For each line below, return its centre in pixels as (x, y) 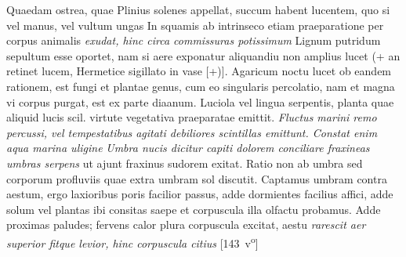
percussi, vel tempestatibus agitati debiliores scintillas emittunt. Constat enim (192, 132)
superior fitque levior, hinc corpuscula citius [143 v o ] (132, 241)
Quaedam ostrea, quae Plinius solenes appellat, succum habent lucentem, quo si (198, 9)
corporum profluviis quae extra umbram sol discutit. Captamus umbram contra (197, 178)
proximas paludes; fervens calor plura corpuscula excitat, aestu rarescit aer (186, 224)
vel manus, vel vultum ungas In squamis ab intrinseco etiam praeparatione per (195, 25)
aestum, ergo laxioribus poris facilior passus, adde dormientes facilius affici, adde (200, 194)
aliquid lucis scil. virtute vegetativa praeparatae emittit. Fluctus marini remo (192, 117)
